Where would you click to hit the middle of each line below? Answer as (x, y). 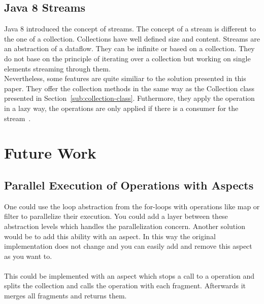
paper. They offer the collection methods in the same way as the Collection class (129, 88)
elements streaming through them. (57, 68)
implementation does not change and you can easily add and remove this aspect (128, 246)
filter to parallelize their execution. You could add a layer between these (116, 216)
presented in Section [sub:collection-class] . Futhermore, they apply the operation (129, 98)
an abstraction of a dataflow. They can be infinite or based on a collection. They (129, 48)
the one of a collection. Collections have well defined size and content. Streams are (132, 38)
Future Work (50, 153)
